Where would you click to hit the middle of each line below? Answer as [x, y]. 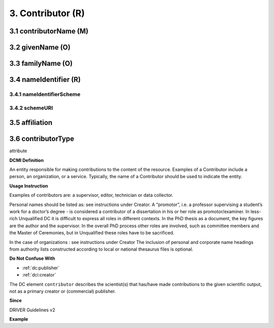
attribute [18, 151]
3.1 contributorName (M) [49, 31]
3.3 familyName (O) [41, 64]
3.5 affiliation [31, 123]
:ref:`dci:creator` [39, 275]
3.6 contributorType [42, 139]
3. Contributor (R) [47, 13]
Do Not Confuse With [32, 259]
